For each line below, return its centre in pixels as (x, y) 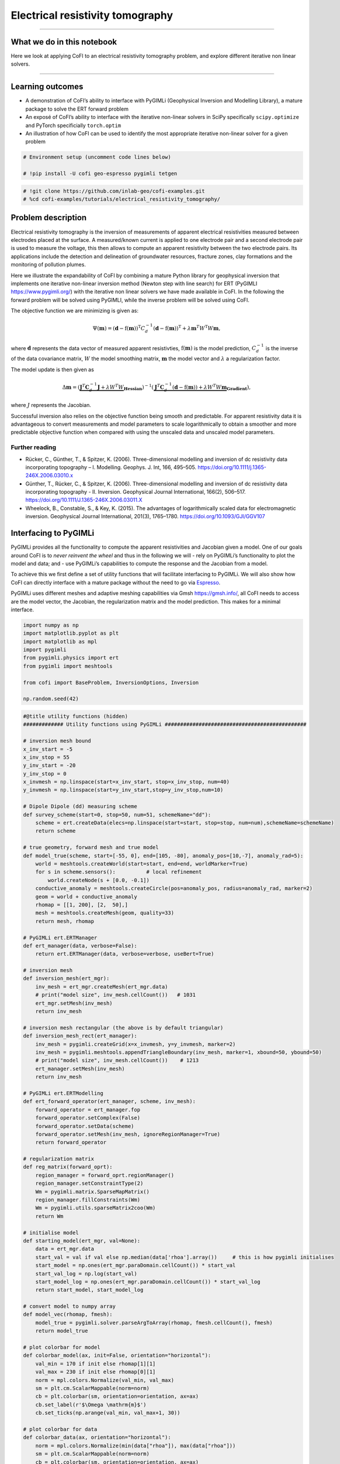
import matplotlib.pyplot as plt (71, 633)
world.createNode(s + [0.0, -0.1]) (99, 880)
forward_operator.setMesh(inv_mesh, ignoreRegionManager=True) (128, 1134)
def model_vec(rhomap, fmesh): (68, 1314)
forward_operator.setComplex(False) (88, 1118)
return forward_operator (71, 1143)
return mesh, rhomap (65, 921)
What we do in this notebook (64, 42)
